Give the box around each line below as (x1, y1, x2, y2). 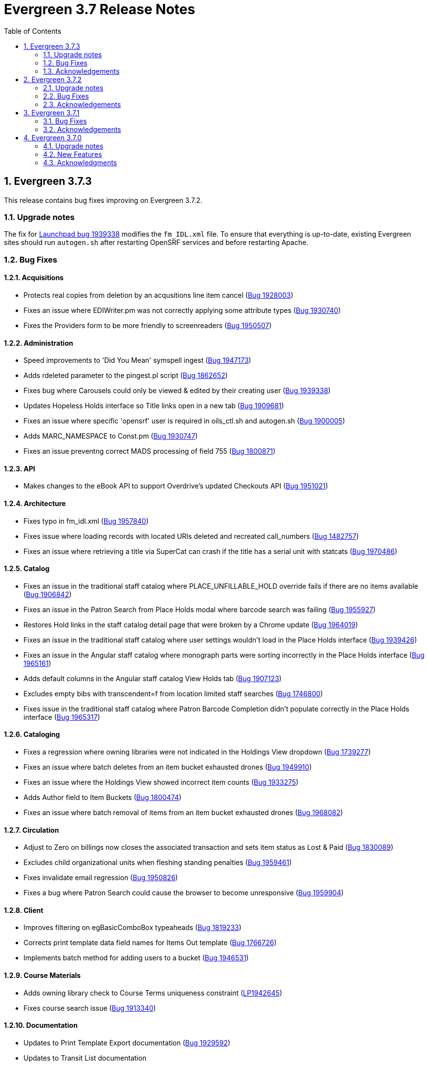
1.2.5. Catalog (4, 564, 50, 573)
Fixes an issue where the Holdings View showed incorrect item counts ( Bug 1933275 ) (23, 778, 299, 787)
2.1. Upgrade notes (43, 83, 104, 92)
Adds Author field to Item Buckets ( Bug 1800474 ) (23, 793, 181, 802)
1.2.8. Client (4, 906, 44, 914)
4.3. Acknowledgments (43, 158, 117, 167)
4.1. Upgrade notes (43, 141, 104, 150)
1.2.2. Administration (4, 338, 73, 347)
